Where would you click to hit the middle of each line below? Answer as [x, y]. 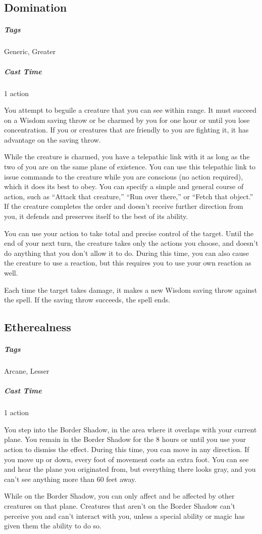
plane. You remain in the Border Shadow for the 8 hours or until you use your [125, 439]
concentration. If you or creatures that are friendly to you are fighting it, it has [126, 130]
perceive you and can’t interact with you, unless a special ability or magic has [124, 516]
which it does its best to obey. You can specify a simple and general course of [124, 186]
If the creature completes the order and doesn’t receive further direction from [124, 206]
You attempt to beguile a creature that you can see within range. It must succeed [130, 110]
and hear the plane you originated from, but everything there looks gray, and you [130, 469]
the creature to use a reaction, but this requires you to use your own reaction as [128, 263]
